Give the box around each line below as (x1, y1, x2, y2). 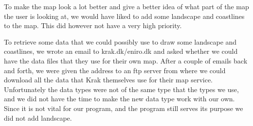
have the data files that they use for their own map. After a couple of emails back (4, 55, 248, 65)
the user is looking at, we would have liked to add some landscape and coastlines (4, 11, 245, 21)
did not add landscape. (4, 112, 72, 123)
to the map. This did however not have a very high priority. (4, 20, 182, 31)
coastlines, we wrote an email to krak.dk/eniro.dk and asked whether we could (4, 46, 238, 56)
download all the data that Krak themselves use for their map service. (4, 75, 213, 85)
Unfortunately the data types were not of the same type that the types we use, (4, 84, 239, 94)
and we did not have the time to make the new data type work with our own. (4, 94, 235, 104)
